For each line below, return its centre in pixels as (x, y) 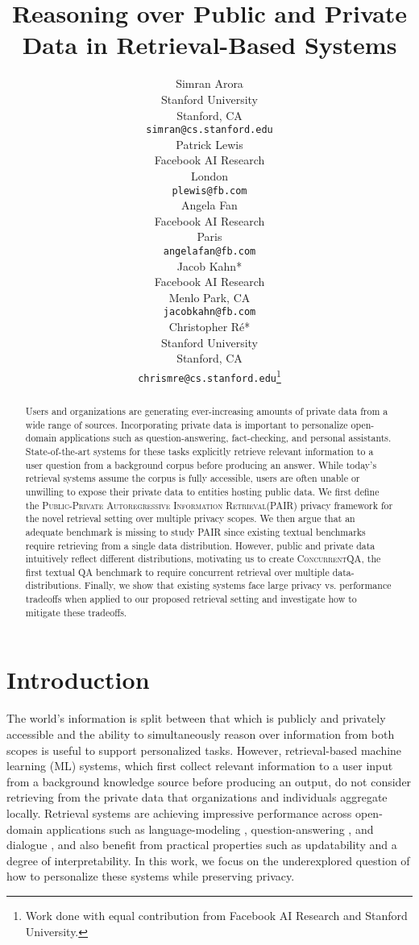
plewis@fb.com (209, 191)
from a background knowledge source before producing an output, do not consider (209, 781)
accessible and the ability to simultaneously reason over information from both (201, 734)
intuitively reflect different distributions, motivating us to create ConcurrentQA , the (203, 559)
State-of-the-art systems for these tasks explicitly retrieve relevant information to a (199, 451)
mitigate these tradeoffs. (76, 612)
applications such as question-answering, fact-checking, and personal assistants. (226, 438)
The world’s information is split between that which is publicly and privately (196, 718)
